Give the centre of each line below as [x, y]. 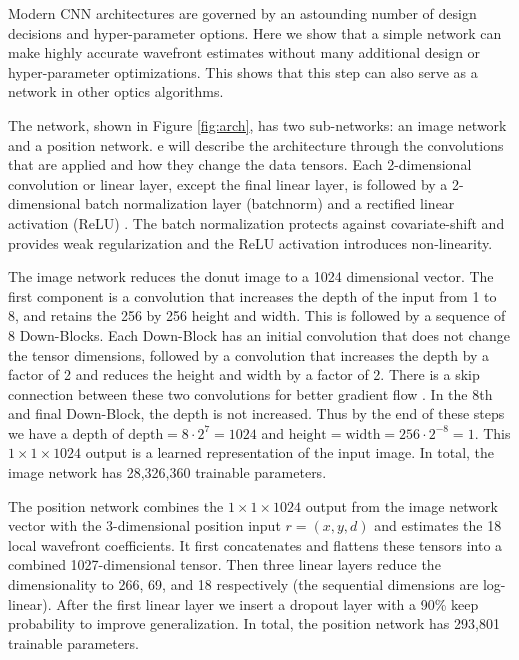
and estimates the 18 [438, 525]
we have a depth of [66, 432]
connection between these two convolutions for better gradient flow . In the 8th [250, 393]
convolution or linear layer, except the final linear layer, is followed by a [228, 183]
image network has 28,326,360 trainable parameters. [167, 472]
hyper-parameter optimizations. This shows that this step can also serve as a [243, 71]
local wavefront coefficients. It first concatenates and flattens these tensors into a [255, 544]
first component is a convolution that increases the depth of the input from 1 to [252, 295]
